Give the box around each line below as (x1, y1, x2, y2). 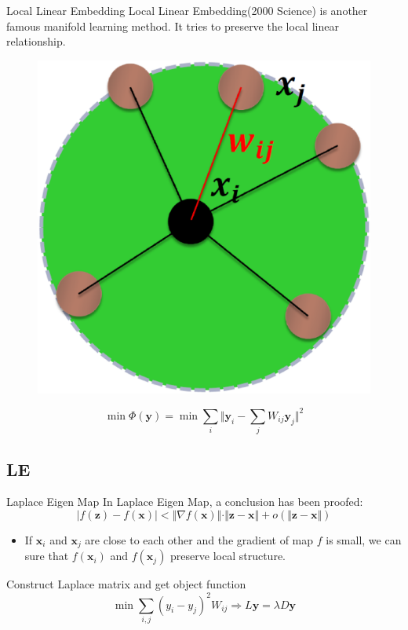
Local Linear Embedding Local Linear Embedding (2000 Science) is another (6, 2, 368, 18)
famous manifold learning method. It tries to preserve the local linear (6, 17, 339, 34)
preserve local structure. (170, 548, 286, 564)
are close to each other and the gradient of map (85, 532, 314, 548)
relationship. (6, 33, 66, 49)
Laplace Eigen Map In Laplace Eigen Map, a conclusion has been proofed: (6, 493, 363, 510)
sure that (24, 548, 69, 564)
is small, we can (326, 532, 402, 548)
